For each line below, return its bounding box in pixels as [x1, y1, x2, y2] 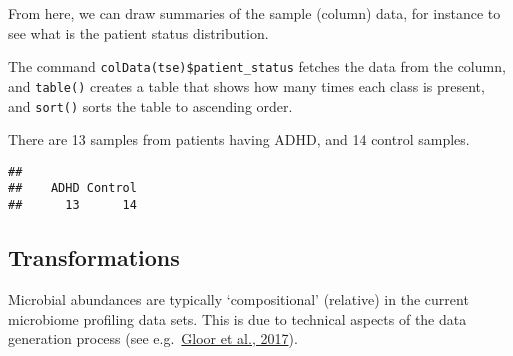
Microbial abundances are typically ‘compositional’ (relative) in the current [8, 288, 469, 309]
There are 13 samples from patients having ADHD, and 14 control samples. [8, 129, 470, 150]
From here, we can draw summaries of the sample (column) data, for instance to [8, 3, 501, 23]
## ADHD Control [8, 181, 137, 196]
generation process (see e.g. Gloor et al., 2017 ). [8, 328, 298, 349]
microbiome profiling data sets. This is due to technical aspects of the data [8, 308, 467, 329]
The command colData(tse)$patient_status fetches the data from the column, [8, 56, 506, 77]
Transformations [8, 242, 180, 273]
